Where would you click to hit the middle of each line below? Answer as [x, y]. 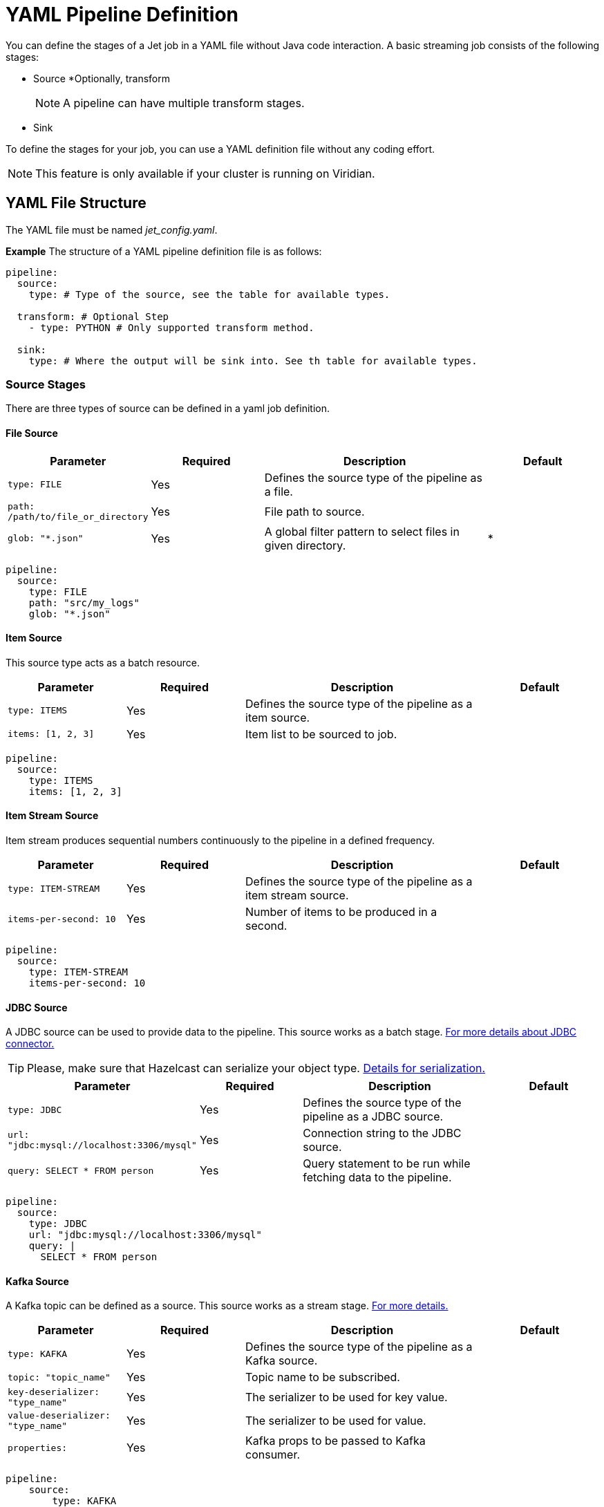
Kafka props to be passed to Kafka [336, 1441]
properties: [38, 1448]
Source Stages [46, 384]
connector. [30, 1044]
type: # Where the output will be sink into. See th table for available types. [253, 361]
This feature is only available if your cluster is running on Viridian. [205, 173]
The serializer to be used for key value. [347, 1397]
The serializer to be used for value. [336, 1421]
